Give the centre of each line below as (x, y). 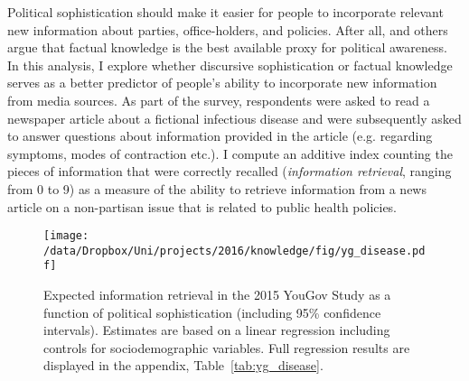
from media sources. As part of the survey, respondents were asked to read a (219, 100)
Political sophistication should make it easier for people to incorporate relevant (225, 12)
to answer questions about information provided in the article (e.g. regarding (220, 136)
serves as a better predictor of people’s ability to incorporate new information (222, 83)
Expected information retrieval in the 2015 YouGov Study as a (217, 295)
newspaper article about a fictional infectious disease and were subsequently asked (234, 118)
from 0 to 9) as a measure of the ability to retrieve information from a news (217, 188)
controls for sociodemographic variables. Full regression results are (227, 347)
